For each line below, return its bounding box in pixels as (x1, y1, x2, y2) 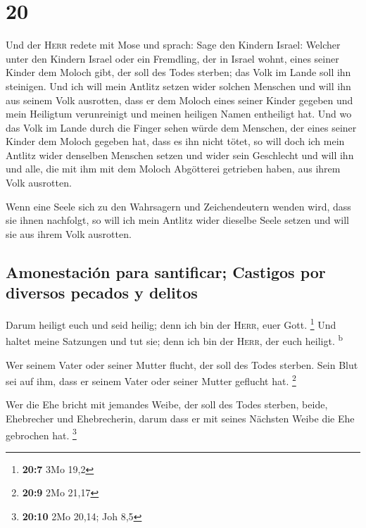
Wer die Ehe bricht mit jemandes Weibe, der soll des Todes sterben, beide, (6, 397, 328, 412)
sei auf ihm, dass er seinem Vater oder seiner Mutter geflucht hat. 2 (6, 372, 296, 388)
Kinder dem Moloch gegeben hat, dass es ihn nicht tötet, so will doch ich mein (6, 134, 345, 149)
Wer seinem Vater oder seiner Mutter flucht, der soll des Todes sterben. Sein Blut (6, 357, 358, 372)
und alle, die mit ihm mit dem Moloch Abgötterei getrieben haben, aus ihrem (6, 161, 341, 176)
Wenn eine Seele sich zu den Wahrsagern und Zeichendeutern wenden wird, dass (6, 199, 351, 213)
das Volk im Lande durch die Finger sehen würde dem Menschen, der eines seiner (6, 120, 357, 134)
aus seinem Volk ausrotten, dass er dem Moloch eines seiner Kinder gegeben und (6, 92, 353, 107)
